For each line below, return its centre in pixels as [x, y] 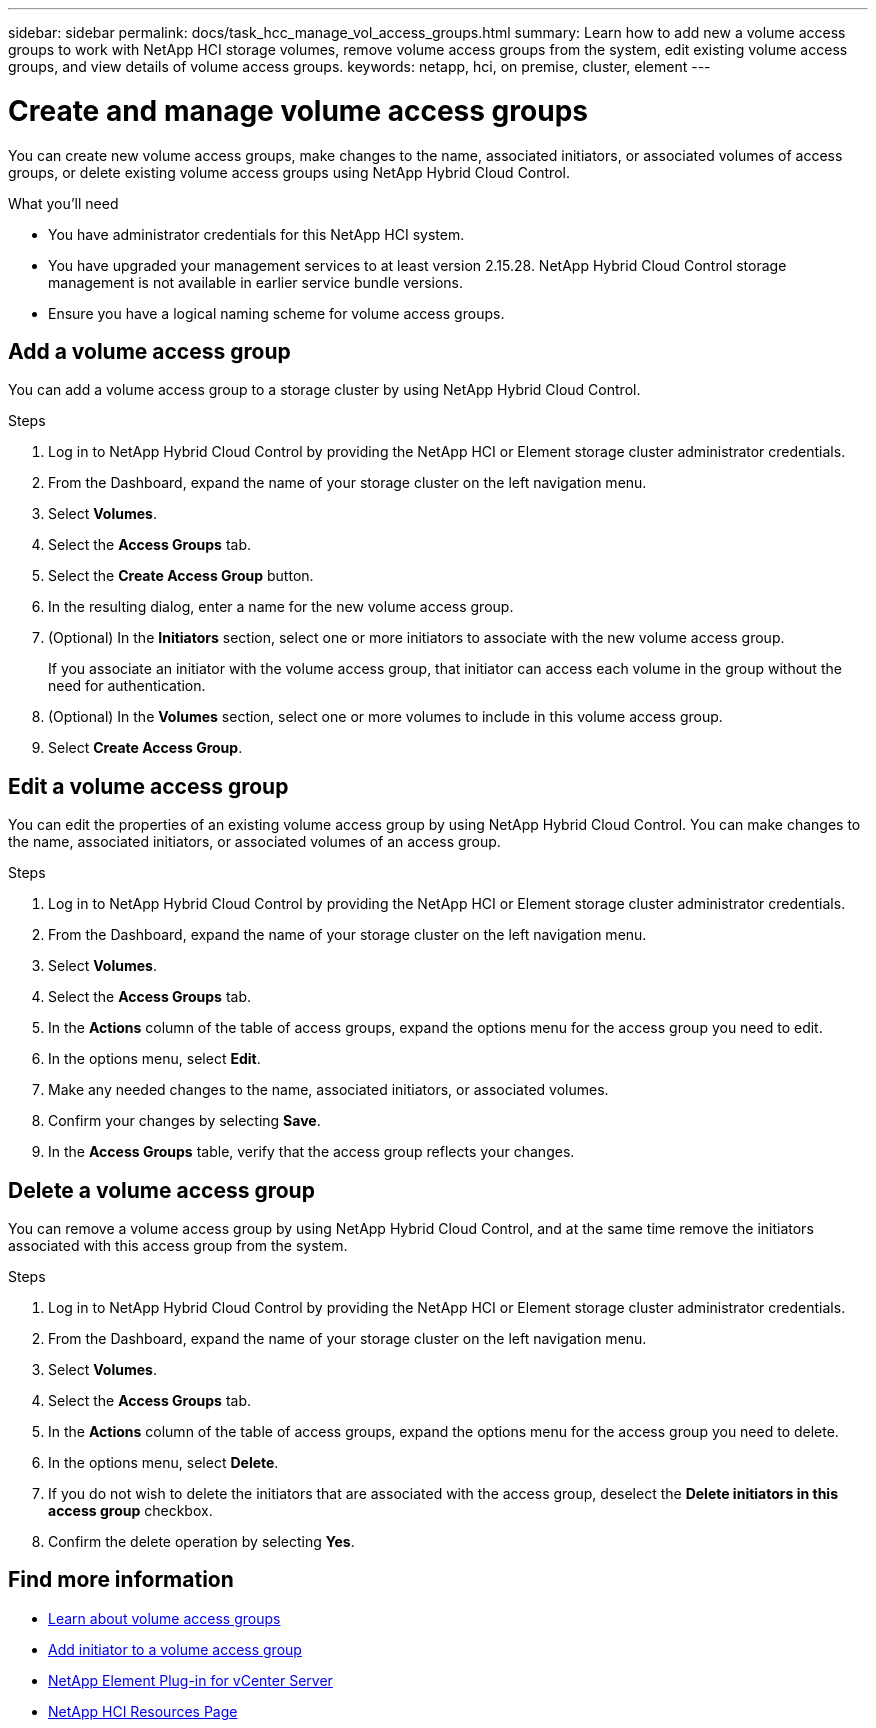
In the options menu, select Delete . [163, 1463]
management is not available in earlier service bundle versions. [256, 282]
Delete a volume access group [161, 1190]
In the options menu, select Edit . [154, 1059]
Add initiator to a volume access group [175, 1649]
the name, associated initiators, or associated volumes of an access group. [254, 842]
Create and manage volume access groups [298, 110]
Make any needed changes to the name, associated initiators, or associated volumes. [328, 1090]
